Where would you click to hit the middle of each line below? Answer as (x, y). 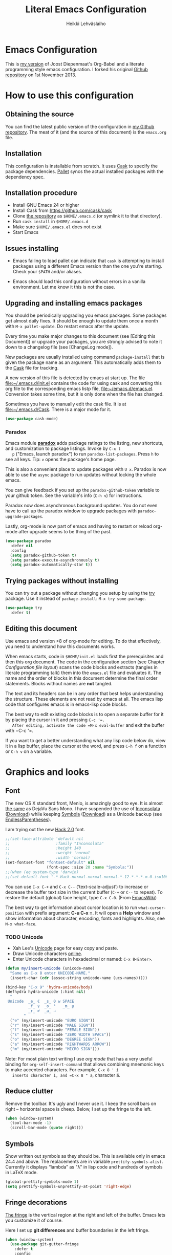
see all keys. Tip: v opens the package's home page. (61, 460)
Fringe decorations (36, 1203)
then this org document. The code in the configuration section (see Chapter (85, 662)
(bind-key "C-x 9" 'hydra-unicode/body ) (49, 987)
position (15, 913)
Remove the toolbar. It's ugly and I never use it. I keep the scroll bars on (81, 1103)
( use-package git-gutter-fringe (45, 1244)
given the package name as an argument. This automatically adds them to (83, 362)
